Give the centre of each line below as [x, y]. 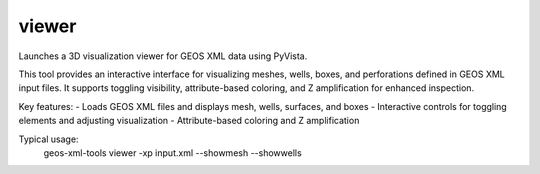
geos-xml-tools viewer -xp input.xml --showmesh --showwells [172, 152]
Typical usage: [48, 139]
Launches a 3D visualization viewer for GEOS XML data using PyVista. [163, 56]
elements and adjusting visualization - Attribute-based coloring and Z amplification [189, 121]
